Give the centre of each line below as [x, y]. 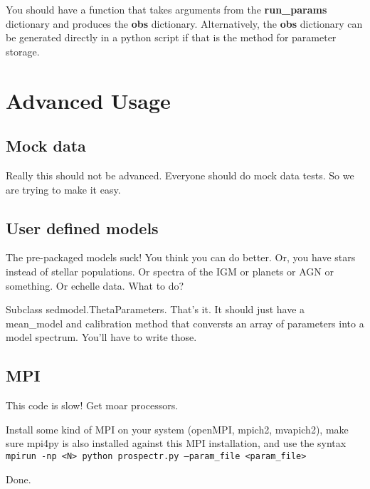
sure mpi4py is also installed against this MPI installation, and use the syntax [176, 443]
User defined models [82, 227]
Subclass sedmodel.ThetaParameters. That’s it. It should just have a [155, 309]
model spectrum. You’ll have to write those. [101, 337]
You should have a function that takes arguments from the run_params [166, 9]
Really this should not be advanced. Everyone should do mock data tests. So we [180, 175]
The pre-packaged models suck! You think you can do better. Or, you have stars [181, 257]
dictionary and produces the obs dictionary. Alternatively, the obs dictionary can [184, 23]
